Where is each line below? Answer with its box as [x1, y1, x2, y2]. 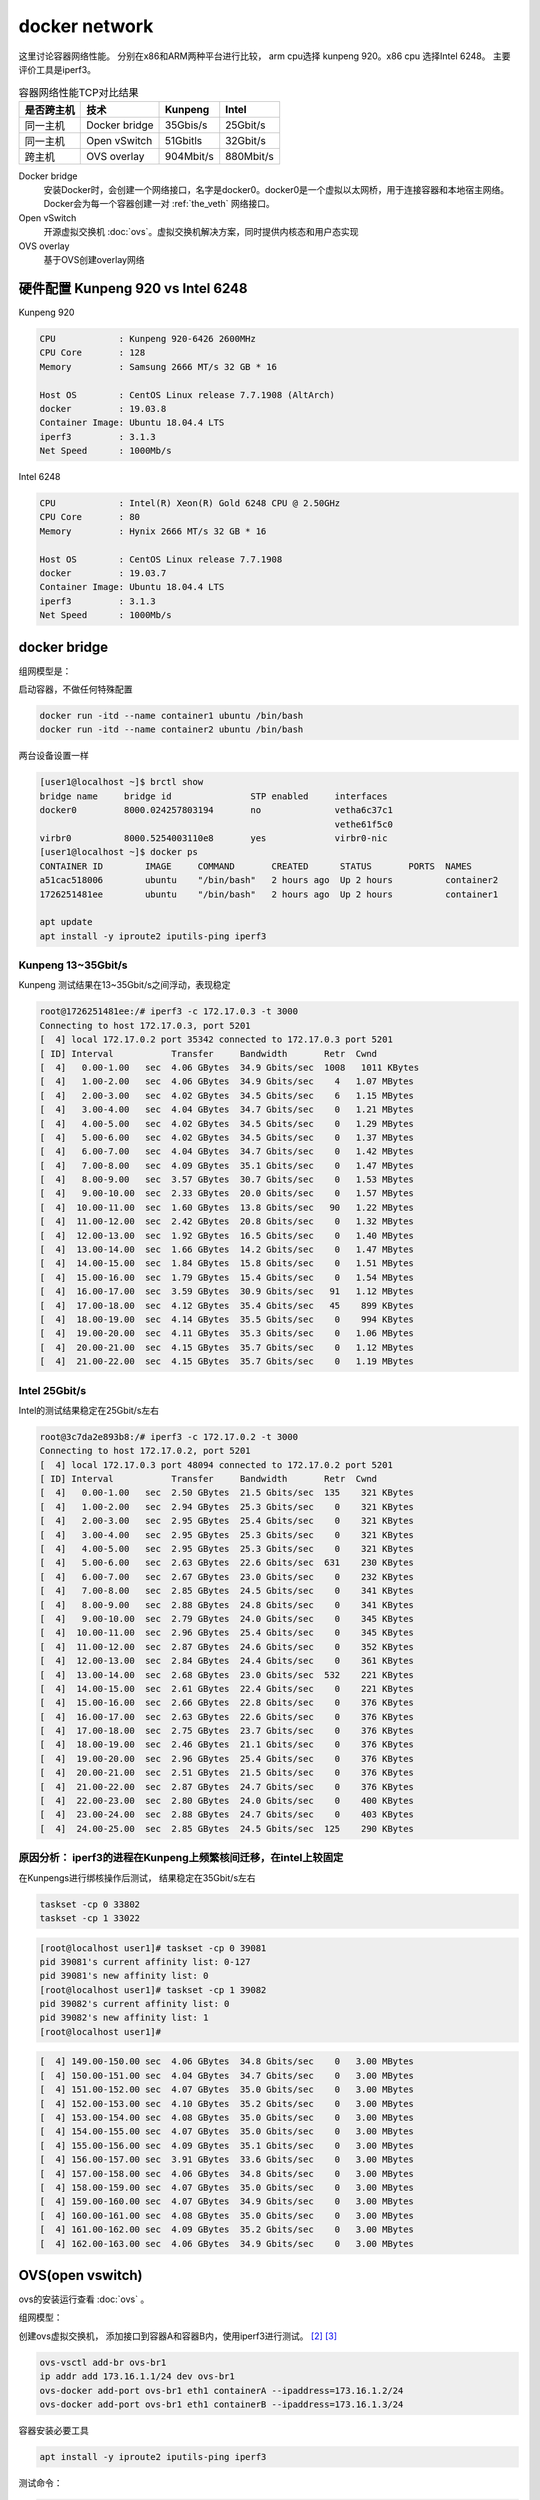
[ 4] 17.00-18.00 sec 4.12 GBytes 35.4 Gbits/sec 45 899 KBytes [39, 1300, 415, 1311]
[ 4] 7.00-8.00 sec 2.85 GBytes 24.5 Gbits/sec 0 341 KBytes [39, 1585, 415, 1597]
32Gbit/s [225, 133, 267, 147]
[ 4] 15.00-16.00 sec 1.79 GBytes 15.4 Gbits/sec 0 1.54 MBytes [39, 1271, 415, 1283]
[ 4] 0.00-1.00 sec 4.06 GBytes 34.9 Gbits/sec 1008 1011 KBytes [39, 1061, 420, 1073]
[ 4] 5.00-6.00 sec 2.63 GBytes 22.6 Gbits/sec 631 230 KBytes [39, 1557, 415, 1569]
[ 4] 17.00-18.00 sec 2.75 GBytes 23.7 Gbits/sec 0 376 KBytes [39, 1725, 415, 1737]
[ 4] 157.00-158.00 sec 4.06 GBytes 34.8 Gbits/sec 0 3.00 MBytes [39, 2168, 415, 2179]
